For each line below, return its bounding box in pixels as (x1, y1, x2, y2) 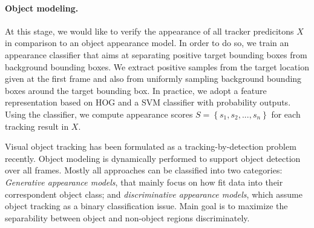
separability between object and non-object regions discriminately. (5, 211, 250, 224)
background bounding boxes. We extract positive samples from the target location (5, 60, 309, 73)
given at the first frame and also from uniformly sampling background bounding (5, 72, 302, 85)
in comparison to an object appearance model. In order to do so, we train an (5, 36, 289, 49)
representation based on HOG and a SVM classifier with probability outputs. (5, 96, 291, 109)
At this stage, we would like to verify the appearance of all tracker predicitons (5, 24, 294, 37)
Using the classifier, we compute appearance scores (5, 107, 193, 120)
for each (271, 107, 301, 120)
